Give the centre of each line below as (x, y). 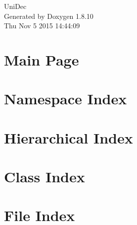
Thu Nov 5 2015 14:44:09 (42, 26)
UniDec (15, 6)
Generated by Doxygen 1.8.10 (49, 16)
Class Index (45, 177)
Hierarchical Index (68, 137)
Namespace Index (66, 99)
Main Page (42, 59)
